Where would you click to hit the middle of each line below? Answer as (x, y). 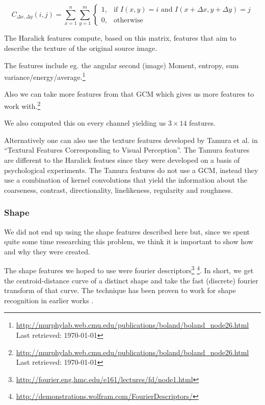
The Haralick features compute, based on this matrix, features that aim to (120, 38)
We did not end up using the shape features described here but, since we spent (127, 231)
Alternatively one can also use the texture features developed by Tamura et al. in (131, 140)
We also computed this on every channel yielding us (85, 123)
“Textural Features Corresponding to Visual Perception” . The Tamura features (127, 150)
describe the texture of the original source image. (81, 48)
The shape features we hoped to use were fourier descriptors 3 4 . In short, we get (129, 270)
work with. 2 (22, 105)
